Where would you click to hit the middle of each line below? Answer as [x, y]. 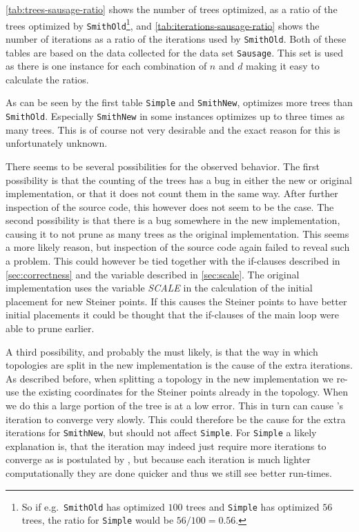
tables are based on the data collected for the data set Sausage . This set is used [174, 52]
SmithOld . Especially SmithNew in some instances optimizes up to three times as [175, 116]
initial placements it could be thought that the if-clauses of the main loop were [172, 315]
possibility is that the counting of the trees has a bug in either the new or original [179, 180]
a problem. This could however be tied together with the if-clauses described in [173, 261]
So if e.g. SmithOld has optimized [93, 506]
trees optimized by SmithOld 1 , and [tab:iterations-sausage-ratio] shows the [163, 24]
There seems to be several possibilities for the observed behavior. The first [163, 166]
